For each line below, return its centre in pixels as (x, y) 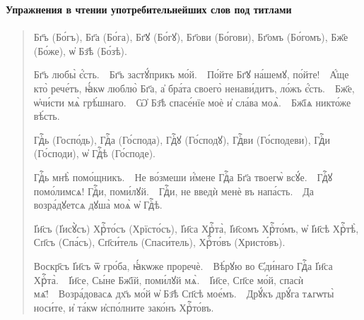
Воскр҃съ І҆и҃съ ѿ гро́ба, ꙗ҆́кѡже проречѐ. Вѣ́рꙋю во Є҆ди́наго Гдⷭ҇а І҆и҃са (183, 265)
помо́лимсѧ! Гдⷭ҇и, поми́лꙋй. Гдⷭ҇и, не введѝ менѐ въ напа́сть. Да (174, 191)
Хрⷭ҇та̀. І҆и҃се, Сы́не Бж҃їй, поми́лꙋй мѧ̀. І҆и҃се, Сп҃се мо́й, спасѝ (169, 279)
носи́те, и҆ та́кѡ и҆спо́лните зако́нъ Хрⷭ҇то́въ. (124, 307)
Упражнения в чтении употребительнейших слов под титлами (149, 9)
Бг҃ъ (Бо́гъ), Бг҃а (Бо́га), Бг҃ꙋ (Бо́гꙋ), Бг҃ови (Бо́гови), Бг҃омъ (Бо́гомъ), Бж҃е (191, 37)
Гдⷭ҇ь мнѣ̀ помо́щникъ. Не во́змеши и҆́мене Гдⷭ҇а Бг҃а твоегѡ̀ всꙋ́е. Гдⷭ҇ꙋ (183, 177)
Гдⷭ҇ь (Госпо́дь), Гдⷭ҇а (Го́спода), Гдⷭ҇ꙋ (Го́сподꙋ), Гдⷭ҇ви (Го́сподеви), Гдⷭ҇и (182, 139)
